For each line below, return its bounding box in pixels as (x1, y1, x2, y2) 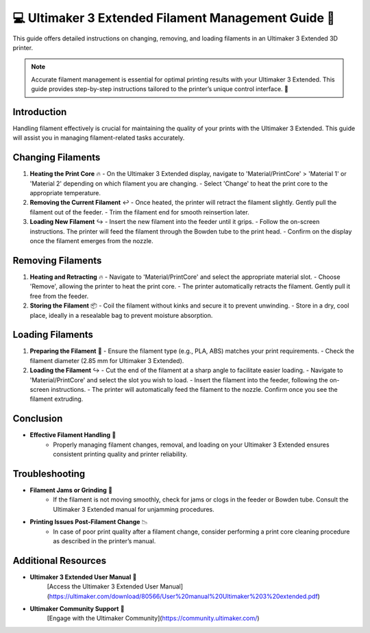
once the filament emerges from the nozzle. (29, 237, 153, 245)
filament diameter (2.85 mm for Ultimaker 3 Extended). (29, 356, 184, 364)
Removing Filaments (12, 254, 102, 266)
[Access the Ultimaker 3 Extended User (47, 582, 159, 591)
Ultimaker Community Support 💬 (29, 605, 125, 612)
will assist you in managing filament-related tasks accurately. (12, 134, 185, 142)
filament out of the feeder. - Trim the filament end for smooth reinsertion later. (29, 208, 249, 216)
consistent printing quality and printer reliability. (53, 450, 188, 458)
